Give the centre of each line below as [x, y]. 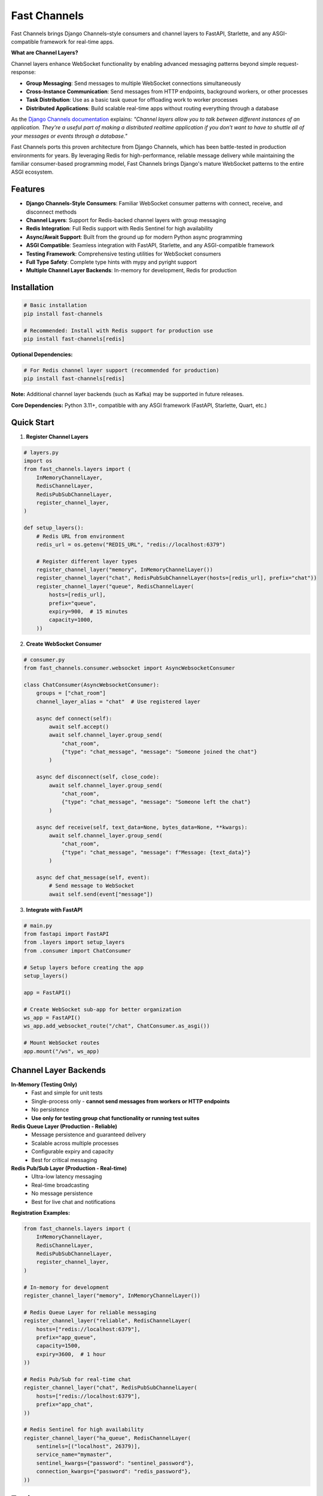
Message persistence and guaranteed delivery [89, 1135]
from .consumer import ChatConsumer [77, 951]
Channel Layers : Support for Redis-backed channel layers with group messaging [126, 220]
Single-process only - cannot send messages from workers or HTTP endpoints [131, 1101]
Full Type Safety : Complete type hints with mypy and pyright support [112, 262]
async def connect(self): [74, 718]
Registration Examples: [41, 1212]
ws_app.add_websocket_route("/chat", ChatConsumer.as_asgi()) [117, 1026]
